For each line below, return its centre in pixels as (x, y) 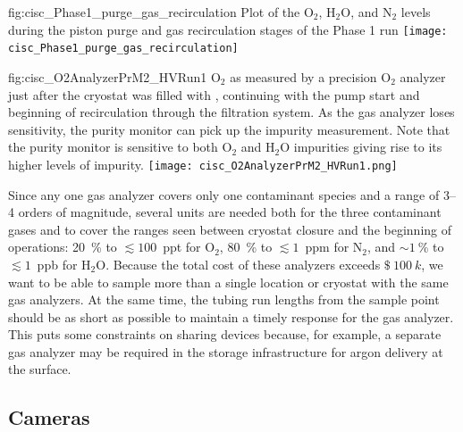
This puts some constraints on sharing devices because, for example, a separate (225, 334)
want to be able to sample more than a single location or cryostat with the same (228, 282)
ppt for (182, 247)
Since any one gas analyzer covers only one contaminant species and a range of (224, 194)
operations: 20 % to (63, 247)
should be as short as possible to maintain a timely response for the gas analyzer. (231, 316)
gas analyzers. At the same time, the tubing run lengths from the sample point (224, 299)
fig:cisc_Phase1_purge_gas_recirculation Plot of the (154, 12)
